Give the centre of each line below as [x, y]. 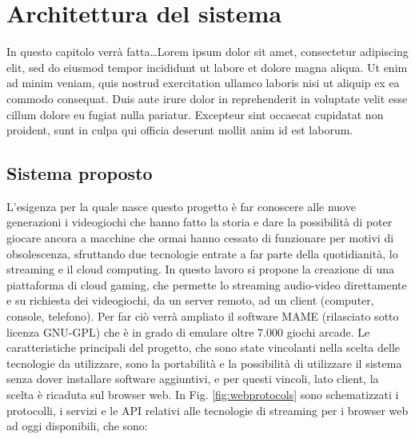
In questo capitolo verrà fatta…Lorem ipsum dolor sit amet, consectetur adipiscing [207, 52]
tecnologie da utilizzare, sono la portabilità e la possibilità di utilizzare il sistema [204, 363]
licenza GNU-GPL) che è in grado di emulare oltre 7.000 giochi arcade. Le [188, 331]
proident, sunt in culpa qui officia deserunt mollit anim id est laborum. [180, 130]
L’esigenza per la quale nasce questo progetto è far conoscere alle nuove [181, 206]
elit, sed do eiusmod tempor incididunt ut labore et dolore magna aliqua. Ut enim [207, 67]
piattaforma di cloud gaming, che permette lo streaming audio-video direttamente [207, 284]
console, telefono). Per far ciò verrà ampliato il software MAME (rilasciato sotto [203, 316]
